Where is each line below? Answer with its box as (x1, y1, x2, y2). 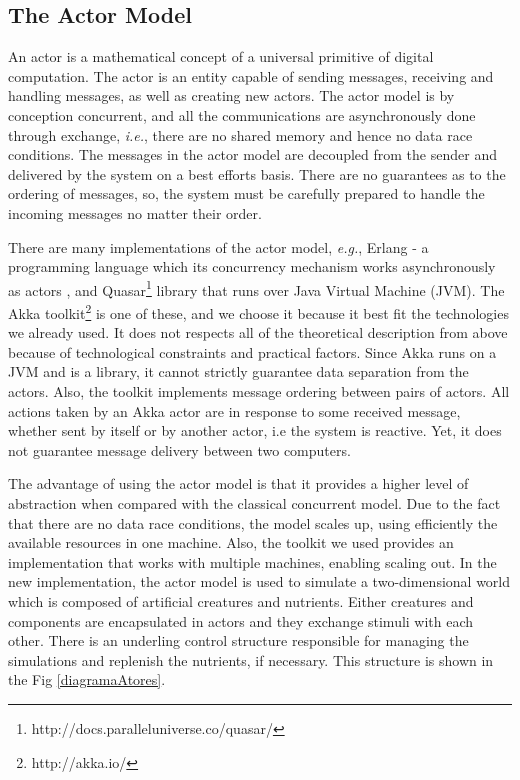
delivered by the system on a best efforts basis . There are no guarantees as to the (8, 163, 506, 184)
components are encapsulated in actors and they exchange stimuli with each (8, 610, 474, 631)
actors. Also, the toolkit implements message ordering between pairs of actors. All (8, 381, 510, 402)
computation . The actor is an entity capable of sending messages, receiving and (8, 65, 494, 86)
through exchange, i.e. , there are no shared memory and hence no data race (8, 124, 473, 145)
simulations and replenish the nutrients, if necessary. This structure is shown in (8, 649, 494, 670)
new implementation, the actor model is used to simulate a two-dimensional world (8, 571, 511, 592)
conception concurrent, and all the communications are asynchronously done (8, 104, 476, 125)
